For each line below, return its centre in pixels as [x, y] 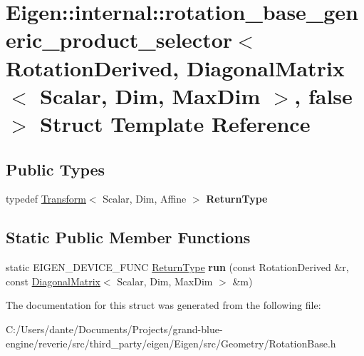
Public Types [56, 169]
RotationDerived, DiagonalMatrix [175, 67]
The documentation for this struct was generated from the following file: [163, 305]
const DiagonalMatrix [53, 281]
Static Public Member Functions [128, 237]
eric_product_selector [119, 40]
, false [323, 95]
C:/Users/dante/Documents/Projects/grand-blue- [114, 329]
